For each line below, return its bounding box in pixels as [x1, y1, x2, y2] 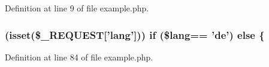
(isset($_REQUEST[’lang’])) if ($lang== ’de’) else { [5, 27, 265, 42]
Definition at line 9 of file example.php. [5, 2, 149, 14]
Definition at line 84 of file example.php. [5, 50, 153, 63]
